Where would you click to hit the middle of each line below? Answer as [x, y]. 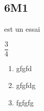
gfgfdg [26, 85]
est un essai [22, 29]
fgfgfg [25, 103]
